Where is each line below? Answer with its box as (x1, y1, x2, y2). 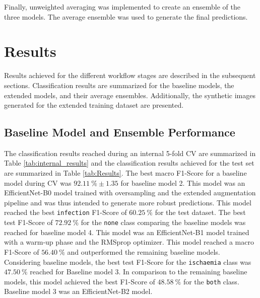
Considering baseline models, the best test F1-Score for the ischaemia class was (4, 256, 251, 267)
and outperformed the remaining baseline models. (67, 246, 220, 257)
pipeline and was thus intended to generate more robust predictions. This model (4, 197, 251, 207)
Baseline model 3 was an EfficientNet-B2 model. (4, 286, 153, 296)
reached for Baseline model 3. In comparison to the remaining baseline (30, 266, 247, 277)
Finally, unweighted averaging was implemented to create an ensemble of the (4, 2, 240, 12)
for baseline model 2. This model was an (120, 177, 245, 188)
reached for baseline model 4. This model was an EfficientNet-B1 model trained (4, 227, 249, 237)
